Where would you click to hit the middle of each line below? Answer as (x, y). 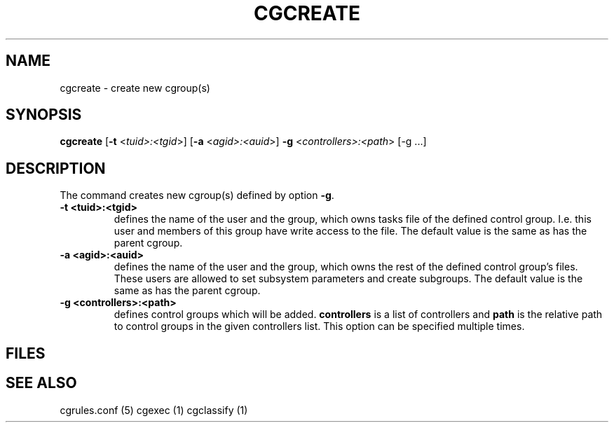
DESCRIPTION (56, 168)
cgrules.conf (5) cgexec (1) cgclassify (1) (154, 410)
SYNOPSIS (44, 115)
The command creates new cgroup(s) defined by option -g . (197, 195)
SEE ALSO (41, 383)
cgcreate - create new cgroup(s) (135, 88)
